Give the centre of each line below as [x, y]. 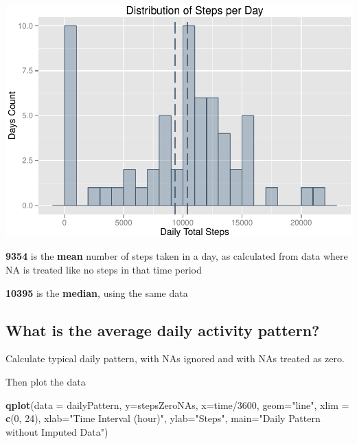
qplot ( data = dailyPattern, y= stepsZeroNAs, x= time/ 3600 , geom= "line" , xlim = [177, 404]
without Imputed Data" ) [57, 431]
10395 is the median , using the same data [97, 292]
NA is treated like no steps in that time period [104, 270]
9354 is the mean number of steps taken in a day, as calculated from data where [177, 256]
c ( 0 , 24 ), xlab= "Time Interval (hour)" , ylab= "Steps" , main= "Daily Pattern [163, 418]
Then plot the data [46, 382]
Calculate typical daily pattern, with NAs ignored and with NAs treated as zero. [175, 358]
